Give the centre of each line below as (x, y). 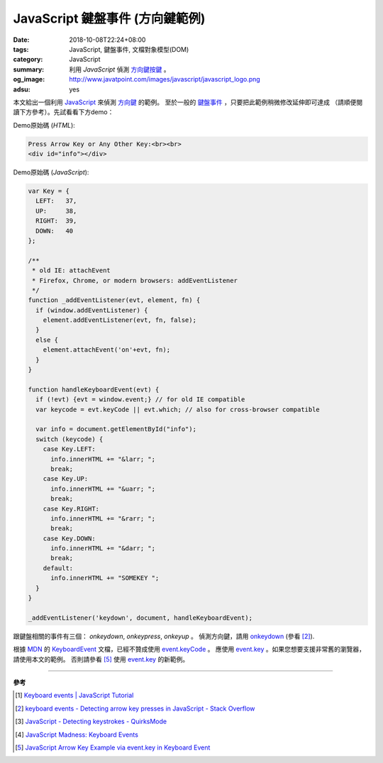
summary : (29, 69)
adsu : (22, 89)
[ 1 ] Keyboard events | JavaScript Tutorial (74, 696)
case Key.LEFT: (69, 449)
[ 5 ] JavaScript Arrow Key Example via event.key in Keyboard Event (113, 747)
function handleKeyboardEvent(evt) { (94, 389)
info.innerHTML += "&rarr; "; (103, 518)
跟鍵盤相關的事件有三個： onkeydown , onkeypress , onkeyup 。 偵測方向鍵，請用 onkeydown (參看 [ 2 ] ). (164, 636)
